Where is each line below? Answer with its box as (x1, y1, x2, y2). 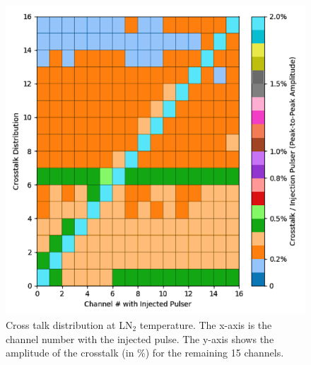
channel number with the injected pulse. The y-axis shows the (6, 331, 274, 346)
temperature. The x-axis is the (139, 317, 272, 332)
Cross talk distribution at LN (6, 317, 133, 332)
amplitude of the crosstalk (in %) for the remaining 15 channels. (6, 345, 284, 360)
